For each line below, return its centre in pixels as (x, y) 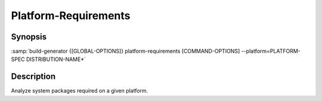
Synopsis (29, 37)
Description (33, 77)
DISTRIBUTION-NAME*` (56, 59)
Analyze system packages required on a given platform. (80, 91)
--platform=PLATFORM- (271, 51)
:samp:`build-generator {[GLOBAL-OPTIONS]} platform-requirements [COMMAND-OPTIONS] (126, 51)
